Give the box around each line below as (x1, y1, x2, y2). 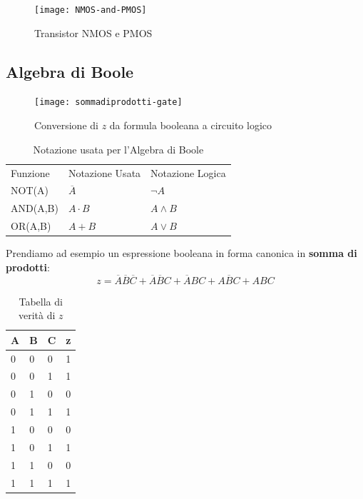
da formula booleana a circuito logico (109, 118, 272, 133)
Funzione (11, 165, 50, 180)
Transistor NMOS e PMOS (34, 25, 153, 40)
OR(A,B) (11, 218, 51, 233)
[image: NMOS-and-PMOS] (34, 5, 147, 15)
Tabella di (19, 293, 63, 308)
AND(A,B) (11, 201, 58, 216)
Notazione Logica (150, 165, 226, 180)
